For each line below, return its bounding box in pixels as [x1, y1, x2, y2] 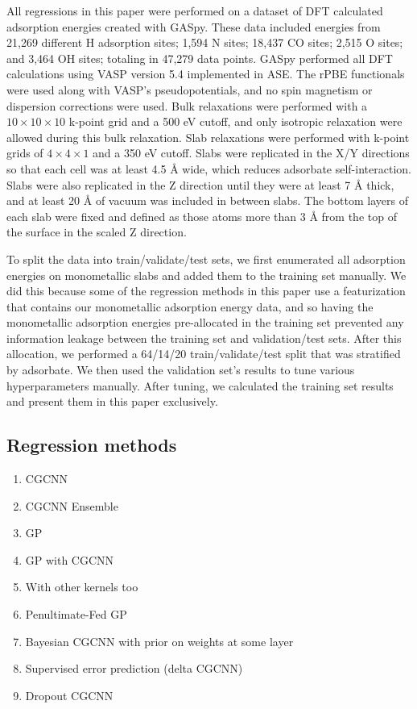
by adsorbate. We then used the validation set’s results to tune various [6, 361, 355, 378]
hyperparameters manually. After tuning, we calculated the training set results [6, 377, 394, 394]
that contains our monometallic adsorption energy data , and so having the [6, 298, 374, 315]
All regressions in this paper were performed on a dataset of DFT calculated [6, 2, 383, 19]
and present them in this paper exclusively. [6, 393, 218, 410]
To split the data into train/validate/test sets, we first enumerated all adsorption [6, 250, 406, 267]
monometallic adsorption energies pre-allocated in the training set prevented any [6, 314, 404, 331]
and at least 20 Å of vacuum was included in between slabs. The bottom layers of [6, 192, 408, 209]
